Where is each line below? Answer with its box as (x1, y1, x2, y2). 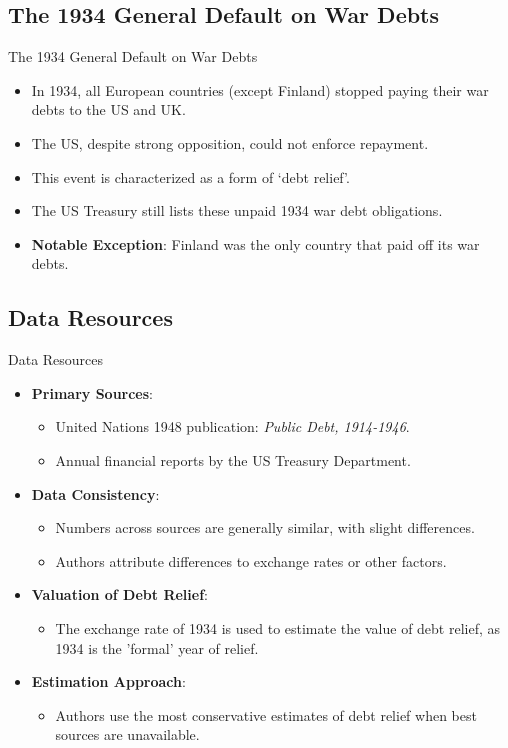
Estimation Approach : (31, 671, 186, 692)
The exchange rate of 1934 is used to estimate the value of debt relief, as (55, 617, 501, 638)
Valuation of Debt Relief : (31, 584, 208, 605)
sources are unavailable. (55, 724, 200, 745)
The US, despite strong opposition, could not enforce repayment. (31, 132, 429, 153)
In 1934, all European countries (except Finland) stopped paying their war (31, 79, 489, 100)
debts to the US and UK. (31, 99, 186, 120)
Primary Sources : (31, 382, 154, 403)
